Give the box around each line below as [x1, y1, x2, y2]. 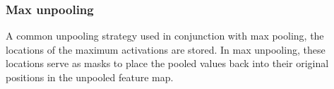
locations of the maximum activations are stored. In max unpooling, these [6, 42, 326, 57]
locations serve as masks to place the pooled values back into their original [6, 56, 329, 71]
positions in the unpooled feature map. [6, 70, 174, 84]
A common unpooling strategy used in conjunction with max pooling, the [6, 28, 324, 43]
